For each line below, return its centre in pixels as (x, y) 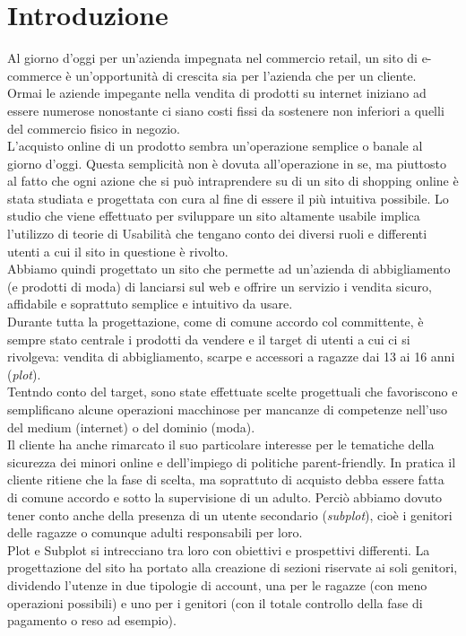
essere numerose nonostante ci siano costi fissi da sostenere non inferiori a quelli (226, 110)
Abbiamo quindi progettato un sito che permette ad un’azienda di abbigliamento (229, 269)
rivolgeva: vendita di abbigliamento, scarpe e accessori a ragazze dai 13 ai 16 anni (231, 357)
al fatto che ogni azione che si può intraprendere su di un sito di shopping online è (233, 181)
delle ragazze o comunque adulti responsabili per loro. (155, 532)
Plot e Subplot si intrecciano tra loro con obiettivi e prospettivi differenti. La (219, 549)
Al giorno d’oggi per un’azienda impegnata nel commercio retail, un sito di (212, 58)
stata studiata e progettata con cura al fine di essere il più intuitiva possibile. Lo (228, 198)
